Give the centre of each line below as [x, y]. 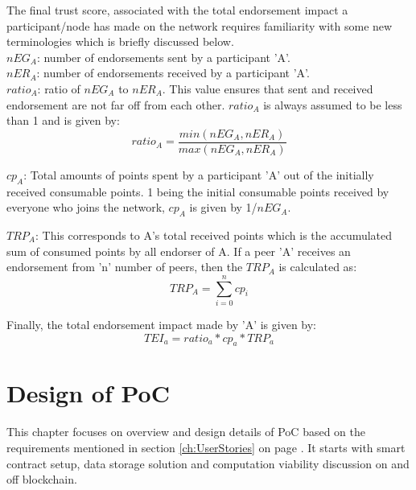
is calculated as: [318, 267]
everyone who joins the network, [86, 207]
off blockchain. [42, 479]
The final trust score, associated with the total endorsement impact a [177, 10]
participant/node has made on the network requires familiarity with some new [200, 25]
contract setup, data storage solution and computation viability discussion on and [208, 463]
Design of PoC [88, 393]
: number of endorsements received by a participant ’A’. [173, 73]
